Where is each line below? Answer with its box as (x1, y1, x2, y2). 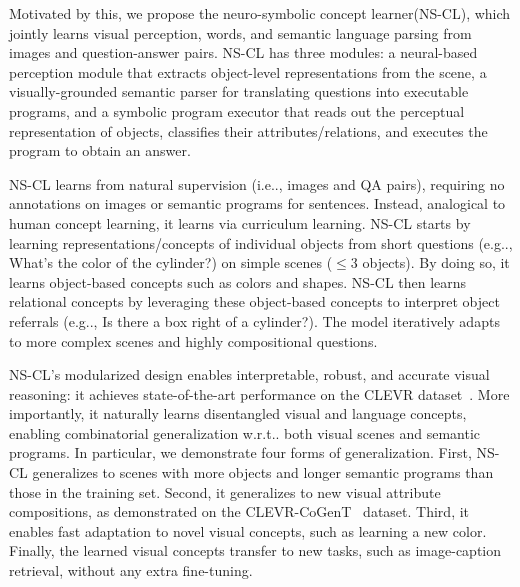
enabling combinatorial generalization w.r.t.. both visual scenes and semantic (9, 422, 481, 443)
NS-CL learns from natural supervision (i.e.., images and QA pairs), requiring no (9, 173, 505, 194)
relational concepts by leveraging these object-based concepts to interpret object (9, 291, 500, 312)
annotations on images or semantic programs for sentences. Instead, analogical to (9, 193, 506, 214)
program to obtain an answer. (9, 140, 191, 161)
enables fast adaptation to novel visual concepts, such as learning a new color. (9, 520, 487, 541)
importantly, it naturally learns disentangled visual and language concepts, (9, 403, 467, 424)
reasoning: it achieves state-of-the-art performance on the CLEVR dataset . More (9, 383, 510, 404)
